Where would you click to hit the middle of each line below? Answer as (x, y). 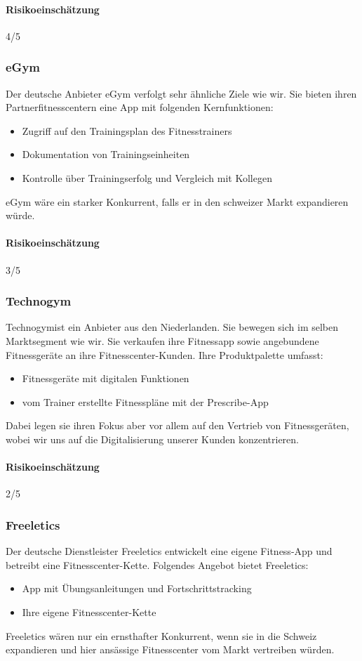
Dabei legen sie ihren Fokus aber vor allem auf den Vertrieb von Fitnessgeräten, (177, 425)
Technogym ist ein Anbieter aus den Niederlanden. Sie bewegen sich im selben (172, 327)
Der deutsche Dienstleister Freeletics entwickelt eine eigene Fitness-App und (169, 551)
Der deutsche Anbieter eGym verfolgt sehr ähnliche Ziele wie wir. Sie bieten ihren (181, 93)
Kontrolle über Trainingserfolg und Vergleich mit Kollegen (147, 177)
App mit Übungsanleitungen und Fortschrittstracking (137, 588)
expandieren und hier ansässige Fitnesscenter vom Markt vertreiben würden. (170, 649)
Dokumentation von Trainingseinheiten (106, 154)
